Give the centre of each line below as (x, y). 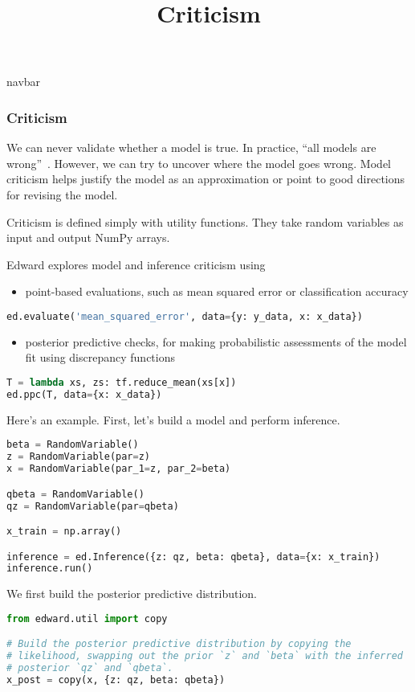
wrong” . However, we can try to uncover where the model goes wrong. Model (199, 163)
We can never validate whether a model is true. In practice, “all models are (191, 147)
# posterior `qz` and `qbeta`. (90, 668)
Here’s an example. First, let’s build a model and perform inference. (173, 419)
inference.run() (50, 569)
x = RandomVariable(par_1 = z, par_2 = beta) (119, 469)
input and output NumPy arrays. (88, 237)
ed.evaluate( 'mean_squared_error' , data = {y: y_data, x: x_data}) (185, 316)
